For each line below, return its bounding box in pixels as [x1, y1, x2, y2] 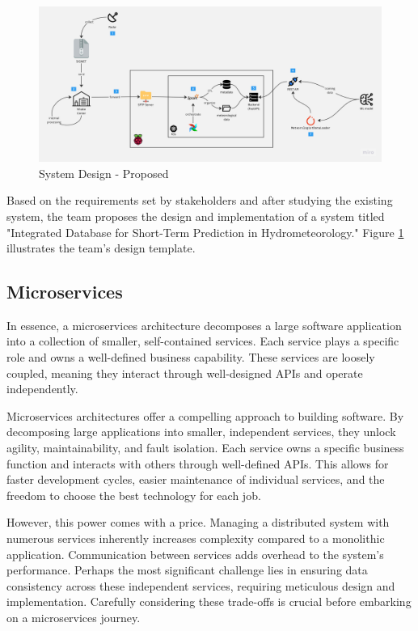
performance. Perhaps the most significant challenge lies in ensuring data [6, 561, 368, 578]
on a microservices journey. [6, 608, 141, 625]
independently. [6, 380, 78, 397]
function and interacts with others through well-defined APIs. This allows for [6, 455, 389, 472]
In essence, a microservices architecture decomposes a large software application [6, 316, 402, 333]
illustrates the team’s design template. [6, 239, 196, 256]
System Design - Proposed [39, 164, 169, 181]
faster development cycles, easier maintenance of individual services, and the [6, 471, 385, 488]
